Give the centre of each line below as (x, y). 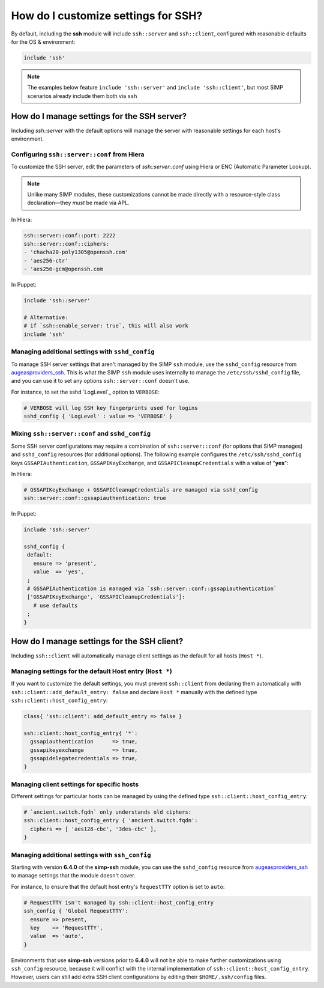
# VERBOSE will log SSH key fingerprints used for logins (111, 408)
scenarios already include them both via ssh (82, 96)
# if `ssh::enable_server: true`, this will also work (106, 326)
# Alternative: (46, 317)
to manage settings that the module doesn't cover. (73, 876)
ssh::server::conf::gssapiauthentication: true (95, 498)
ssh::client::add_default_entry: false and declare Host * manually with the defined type (134, 692)
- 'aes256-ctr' (46, 261)
